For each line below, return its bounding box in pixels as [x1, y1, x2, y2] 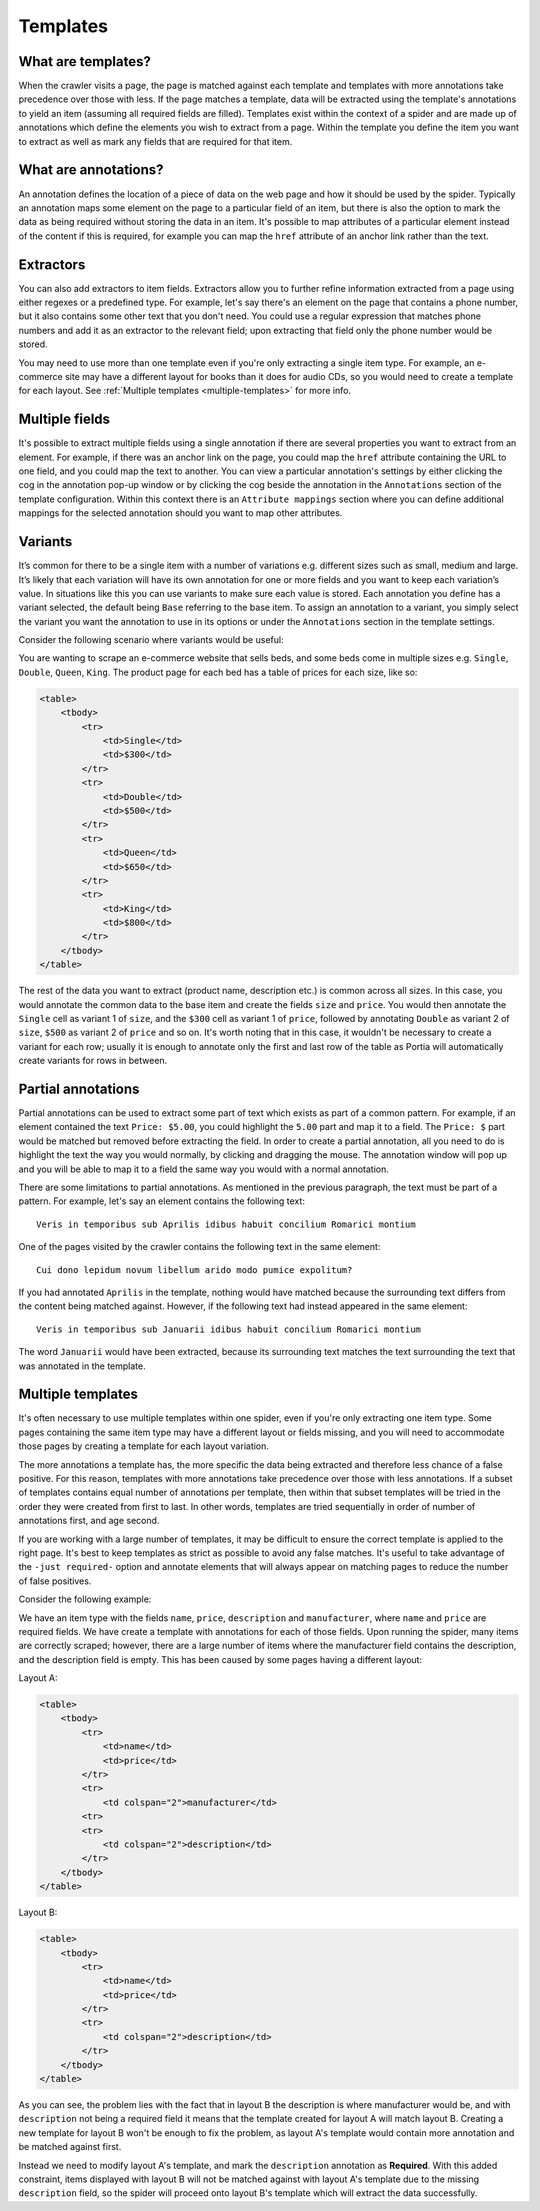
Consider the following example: [18, 1593, 152, 1605]
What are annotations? [18, 161, 164, 179]
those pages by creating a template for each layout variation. [18, 1440, 270, 1452]
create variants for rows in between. [18, 1055, 168, 1067]
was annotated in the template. [18, 1360, 146, 1372]
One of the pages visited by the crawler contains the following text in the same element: [18, 1241, 381, 1253]
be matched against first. [18, 2141, 122, 2153]
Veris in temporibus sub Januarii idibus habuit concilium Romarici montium [36, 1323, 422, 1335]
